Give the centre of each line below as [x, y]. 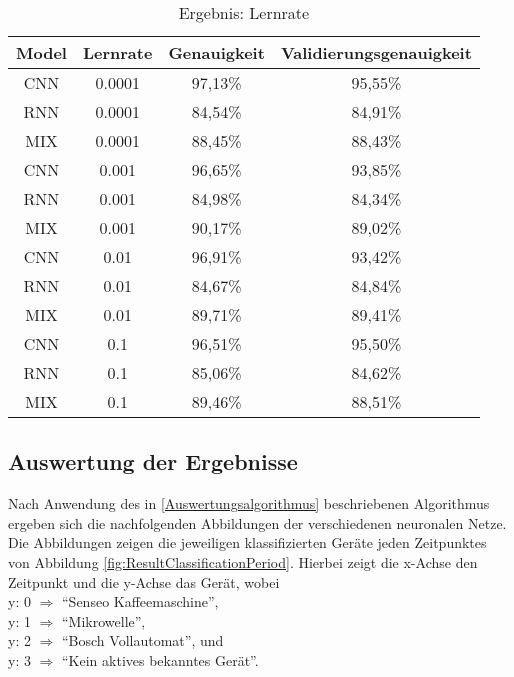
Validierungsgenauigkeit [376, 52]
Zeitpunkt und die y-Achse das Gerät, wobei [144, 581]
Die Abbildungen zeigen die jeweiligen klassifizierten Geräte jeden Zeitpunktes [247, 542]
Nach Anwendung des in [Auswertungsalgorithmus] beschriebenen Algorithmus [249, 503]
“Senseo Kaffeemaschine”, [140, 601]
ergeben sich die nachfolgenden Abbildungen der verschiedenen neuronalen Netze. [257, 522]
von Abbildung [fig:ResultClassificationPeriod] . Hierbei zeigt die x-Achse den [243, 561]
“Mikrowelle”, [104, 620]
